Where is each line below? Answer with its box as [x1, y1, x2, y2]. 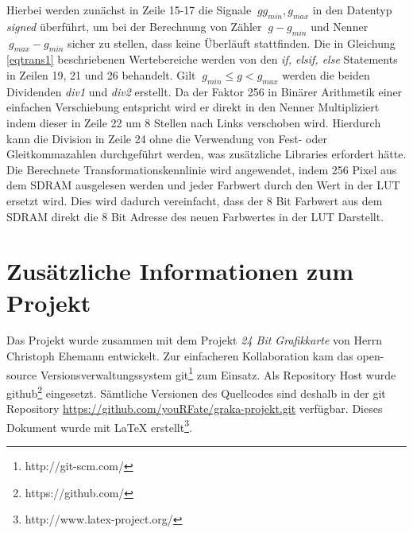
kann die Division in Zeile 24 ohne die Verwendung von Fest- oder [6, 130, 327, 146]
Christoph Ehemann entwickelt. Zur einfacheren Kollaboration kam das [6, 348, 353, 364]
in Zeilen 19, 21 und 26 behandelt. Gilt [6, 66, 196, 83]
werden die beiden [282, 66, 370, 83]
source [6, 366, 37, 383]
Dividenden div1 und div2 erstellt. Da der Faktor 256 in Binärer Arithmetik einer [6, 83, 403, 99]
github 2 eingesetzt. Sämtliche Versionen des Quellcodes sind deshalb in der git [6, 382, 386, 401]
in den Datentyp [312, 2, 392, 18]
